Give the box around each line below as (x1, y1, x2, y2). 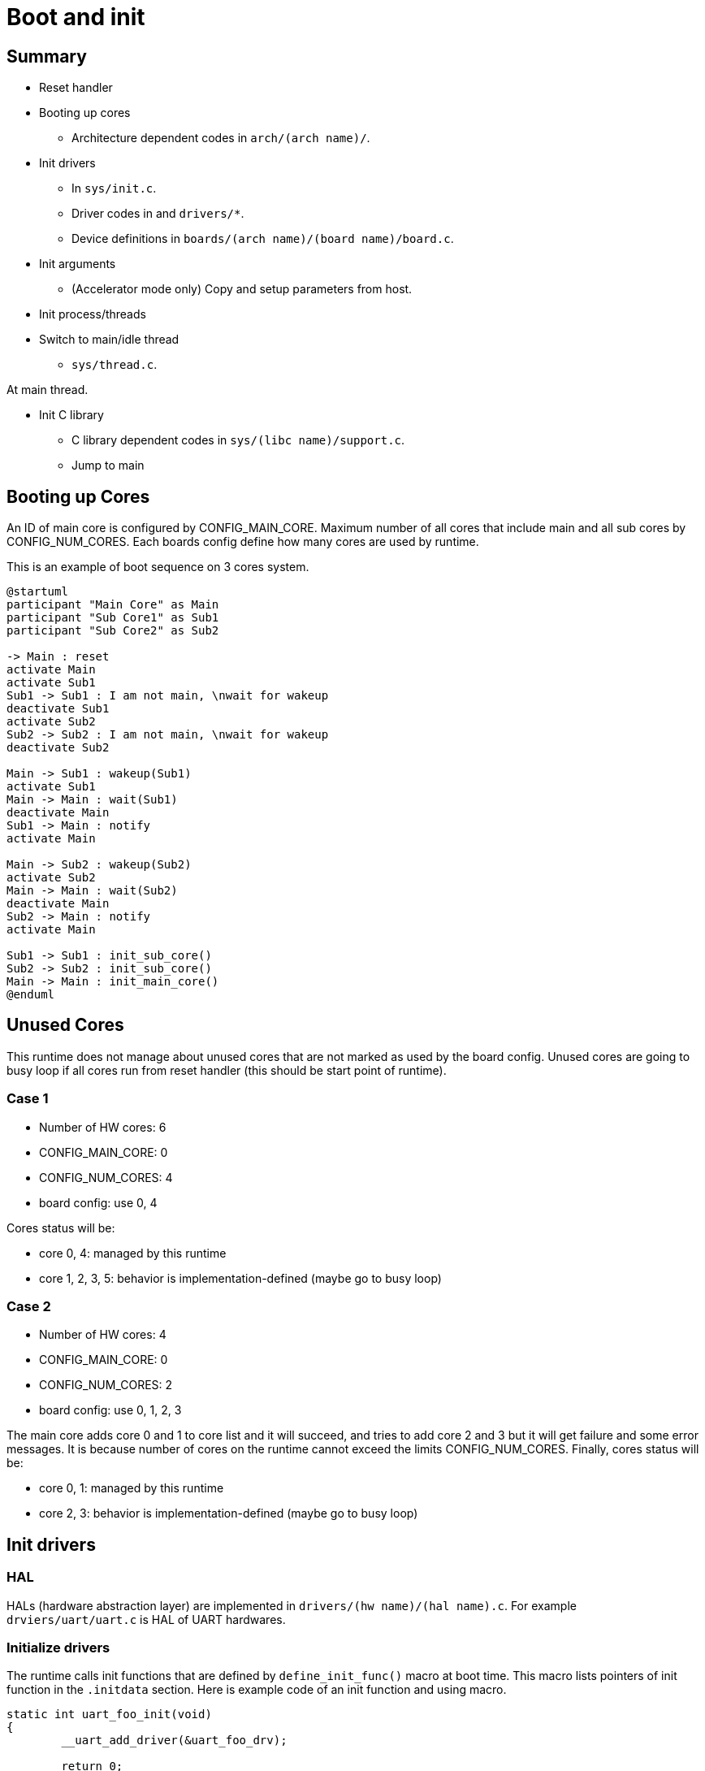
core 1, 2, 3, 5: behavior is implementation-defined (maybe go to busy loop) (39, 1271, 442, 1285)
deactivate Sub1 (6, 702, 110, 716)
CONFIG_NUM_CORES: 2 (39, 1378, 173, 1392)
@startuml (6, 585, 68, 599)
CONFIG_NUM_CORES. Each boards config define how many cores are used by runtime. (6, 535, 479, 549)
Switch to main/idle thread (39, 332, 179, 347)
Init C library (39, 408, 104, 422)
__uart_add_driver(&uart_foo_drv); (61, 1734, 288, 1747)
